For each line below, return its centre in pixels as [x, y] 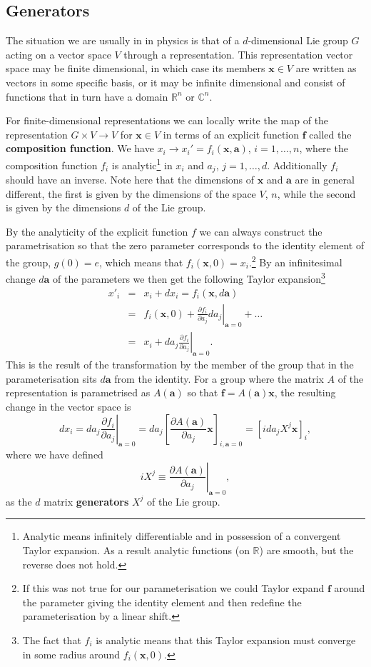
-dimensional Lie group [298, 40]
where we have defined [55, 455]
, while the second [316, 193]
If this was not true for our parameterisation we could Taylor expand [173, 588]
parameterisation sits [51, 378]
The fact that [52, 640]
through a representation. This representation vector [238, 54]
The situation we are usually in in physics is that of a [123, 40]
